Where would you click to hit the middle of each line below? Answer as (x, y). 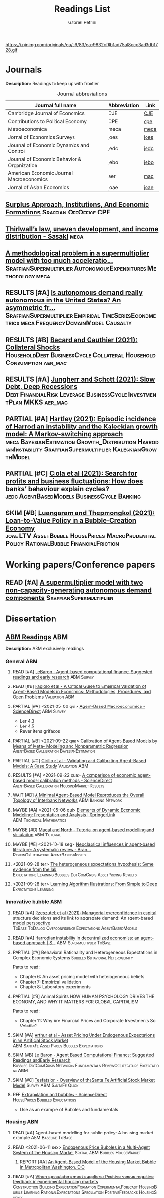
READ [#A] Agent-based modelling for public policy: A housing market (83, 1133)
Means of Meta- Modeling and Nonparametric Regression (70, 746)
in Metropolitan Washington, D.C (52, 1167)
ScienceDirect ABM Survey (39, 711)
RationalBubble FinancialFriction (72, 544)
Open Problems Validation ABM (44, 697)
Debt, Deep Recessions (42, 387)
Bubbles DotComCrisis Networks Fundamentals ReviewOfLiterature (75, 1065)
